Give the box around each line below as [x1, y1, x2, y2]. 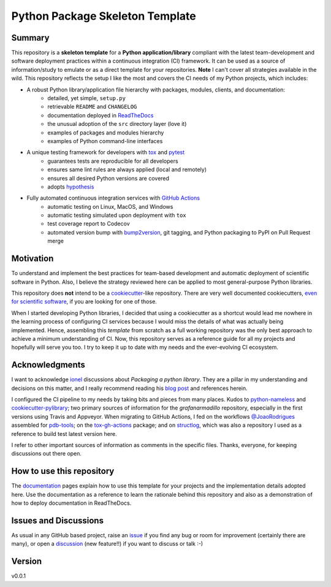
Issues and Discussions [11, 515, 104, 526]
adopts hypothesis [47, 183, 94, 190]
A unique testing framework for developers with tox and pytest [26, 149, 185, 156]
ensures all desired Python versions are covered [47, 174, 170, 182]
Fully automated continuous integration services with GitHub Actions [26, 194, 200, 202]
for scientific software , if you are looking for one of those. [11, 298, 158, 305]
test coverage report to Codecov [47, 220, 130, 227]
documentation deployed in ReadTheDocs [47, 111, 154, 119]
